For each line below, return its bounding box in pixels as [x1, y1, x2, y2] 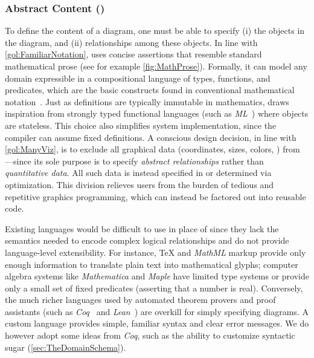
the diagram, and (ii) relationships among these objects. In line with [5, 36, 258, 48]
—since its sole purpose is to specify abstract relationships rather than [5, 154, 264, 167]
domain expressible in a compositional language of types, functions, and [5, 71, 271, 84]
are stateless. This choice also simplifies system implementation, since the [5, 119, 277, 131]
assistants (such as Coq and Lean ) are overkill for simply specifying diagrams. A [5, 305, 309, 317]
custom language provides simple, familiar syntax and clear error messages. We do [5, 317, 309, 330]
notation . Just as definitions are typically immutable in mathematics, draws [5, 95, 289, 108]
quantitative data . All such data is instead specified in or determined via [5, 166, 272, 179]
